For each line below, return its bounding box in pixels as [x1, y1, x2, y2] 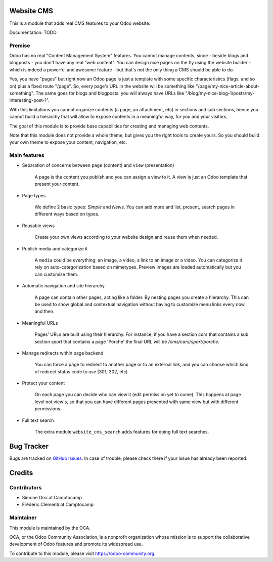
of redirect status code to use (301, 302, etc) [34, 368, 128, 374]
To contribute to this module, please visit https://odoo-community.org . [9, 550, 156, 556]
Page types [22, 192, 46, 198]
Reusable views [22, 223, 55, 229]
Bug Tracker [9, 442, 49, 450]
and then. [34, 309, 55, 315]
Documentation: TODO [9, 29, 57, 35]
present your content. [34, 181, 80, 187]
